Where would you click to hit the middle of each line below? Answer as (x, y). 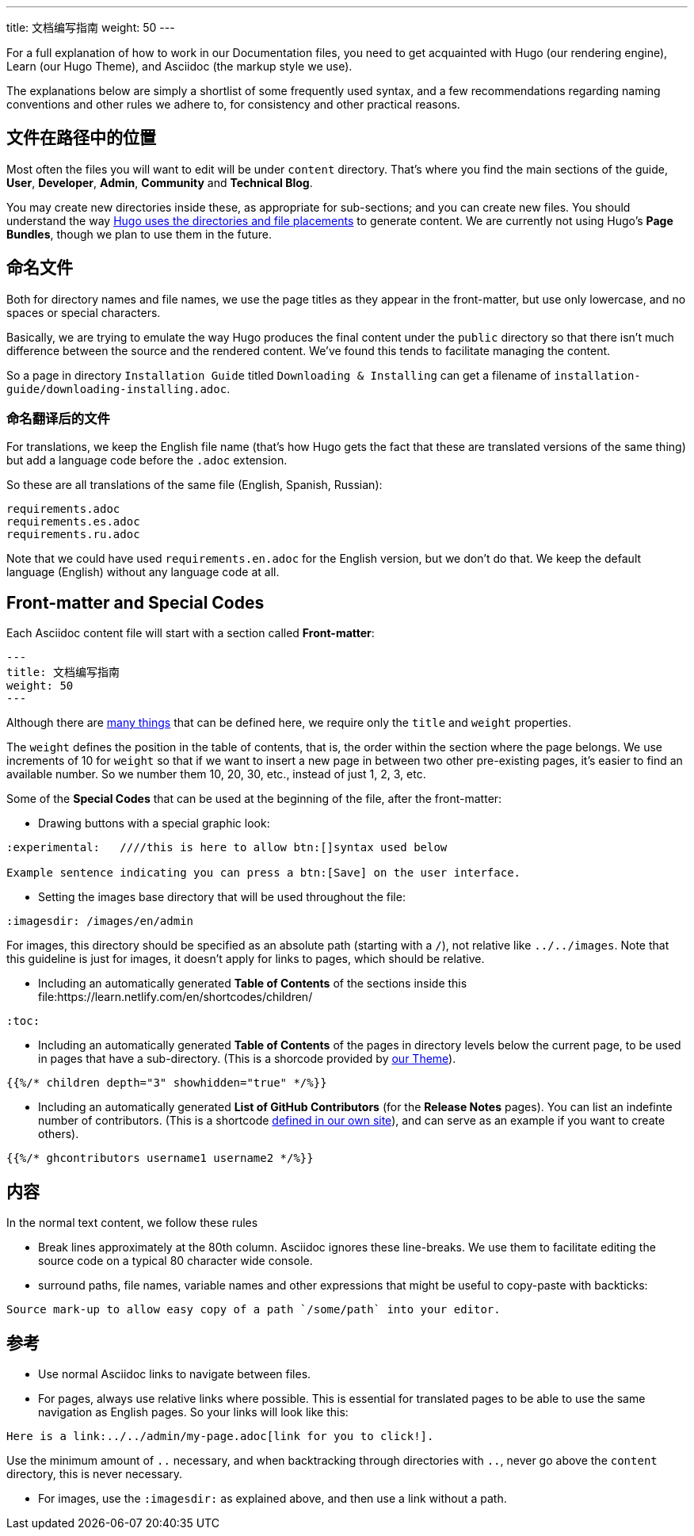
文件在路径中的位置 (81, 138)
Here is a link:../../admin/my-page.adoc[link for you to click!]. (220, 1436)
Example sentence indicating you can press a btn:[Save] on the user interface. (264, 873)
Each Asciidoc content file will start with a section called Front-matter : (191, 633)
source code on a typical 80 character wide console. (175, 1261)
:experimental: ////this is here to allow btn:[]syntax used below (227, 848)
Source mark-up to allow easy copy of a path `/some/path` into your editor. (254, 1310)
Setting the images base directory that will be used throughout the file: (222, 897)
